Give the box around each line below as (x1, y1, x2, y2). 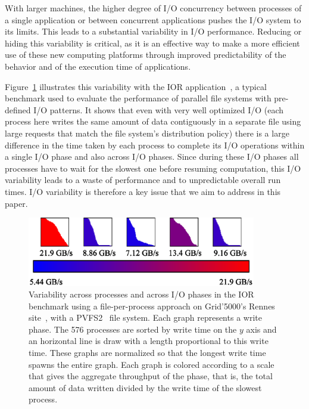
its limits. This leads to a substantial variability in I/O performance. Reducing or (5, 25, 302, 38)
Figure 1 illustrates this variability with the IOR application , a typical (5, 80, 267, 92)
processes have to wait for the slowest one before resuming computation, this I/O (5, 162, 301, 174)
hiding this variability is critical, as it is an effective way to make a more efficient (5, 36, 300, 49)
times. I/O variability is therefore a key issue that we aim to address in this (5, 185, 281, 197)
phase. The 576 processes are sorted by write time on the (29, 323, 237, 335)
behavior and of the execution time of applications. (5, 60, 191, 72)
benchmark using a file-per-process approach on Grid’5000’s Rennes (29, 299, 275, 312)
